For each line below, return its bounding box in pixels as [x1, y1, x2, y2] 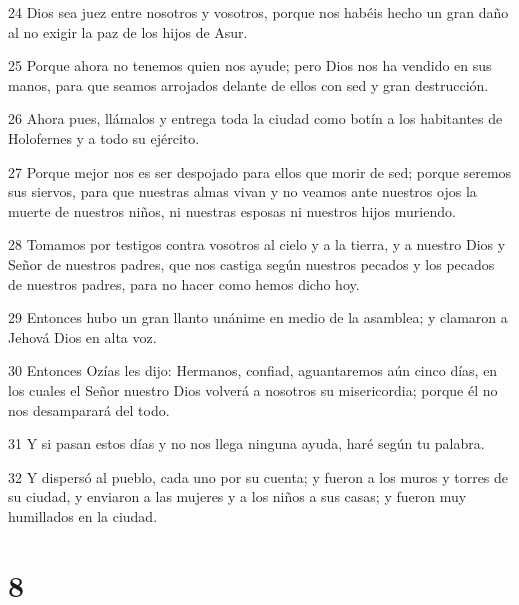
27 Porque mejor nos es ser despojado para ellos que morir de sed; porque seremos [8, 161, 512, 182]
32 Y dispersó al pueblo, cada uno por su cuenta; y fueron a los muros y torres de [8, 466, 509, 487]
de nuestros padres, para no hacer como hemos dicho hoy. [8, 273, 360, 294]
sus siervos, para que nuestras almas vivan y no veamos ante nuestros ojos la [8, 181, 477, 202]
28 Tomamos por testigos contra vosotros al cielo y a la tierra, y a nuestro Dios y [8, 234, 506, 255]
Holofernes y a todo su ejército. [8, 127, 200, 148]
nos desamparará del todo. [8, 399, 170, 420]
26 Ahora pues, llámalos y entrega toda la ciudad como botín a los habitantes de [8, 108, 503, 129]
